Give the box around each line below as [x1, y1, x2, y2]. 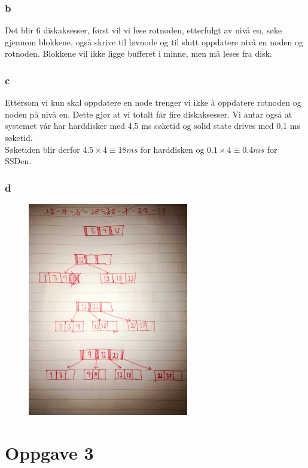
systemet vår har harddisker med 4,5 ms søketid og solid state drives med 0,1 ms [5, 119, 300, 132]
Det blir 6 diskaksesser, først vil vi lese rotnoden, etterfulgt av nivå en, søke [5, 24, 282, 36]
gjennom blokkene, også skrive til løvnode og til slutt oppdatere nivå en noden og [5, 35, 303, 48]
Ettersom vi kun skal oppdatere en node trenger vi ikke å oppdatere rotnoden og [5, 96, 301, 109]
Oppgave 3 [5, 440, 94, 464]
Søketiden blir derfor [5, 143, 80, 155]
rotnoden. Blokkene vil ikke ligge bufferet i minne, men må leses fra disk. [5, 47, 272, 60]
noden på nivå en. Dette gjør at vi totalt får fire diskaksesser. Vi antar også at [5, 107, 292, 120]
